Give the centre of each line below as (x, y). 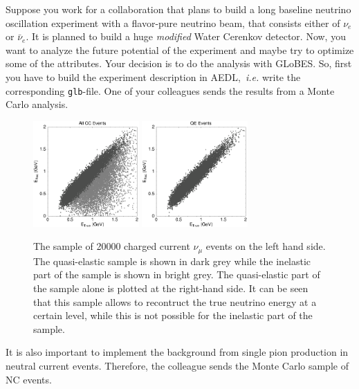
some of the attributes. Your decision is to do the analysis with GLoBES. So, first (179, 63)
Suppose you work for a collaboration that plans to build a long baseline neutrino (178, 9)
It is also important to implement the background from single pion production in (177, 352)
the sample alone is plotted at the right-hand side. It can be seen (171, 288)
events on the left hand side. (266, 246)
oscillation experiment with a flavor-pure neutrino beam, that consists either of (173, 22)
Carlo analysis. (37, 104)
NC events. (29, 379)
